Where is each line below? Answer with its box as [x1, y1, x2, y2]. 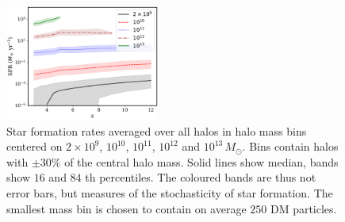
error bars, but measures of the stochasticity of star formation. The [6, 185, 333, 201]
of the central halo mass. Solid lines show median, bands [64, 153, 339, 170]
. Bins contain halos [242, 138, 339, 155]
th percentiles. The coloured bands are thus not [85, 169, 316, 186]
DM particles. [270, 200, 337, 216]
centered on [6, 138, 63, 155]
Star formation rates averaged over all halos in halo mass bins [6, 122, 307, 139]
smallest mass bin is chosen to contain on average [6, 200, 247, 216]
